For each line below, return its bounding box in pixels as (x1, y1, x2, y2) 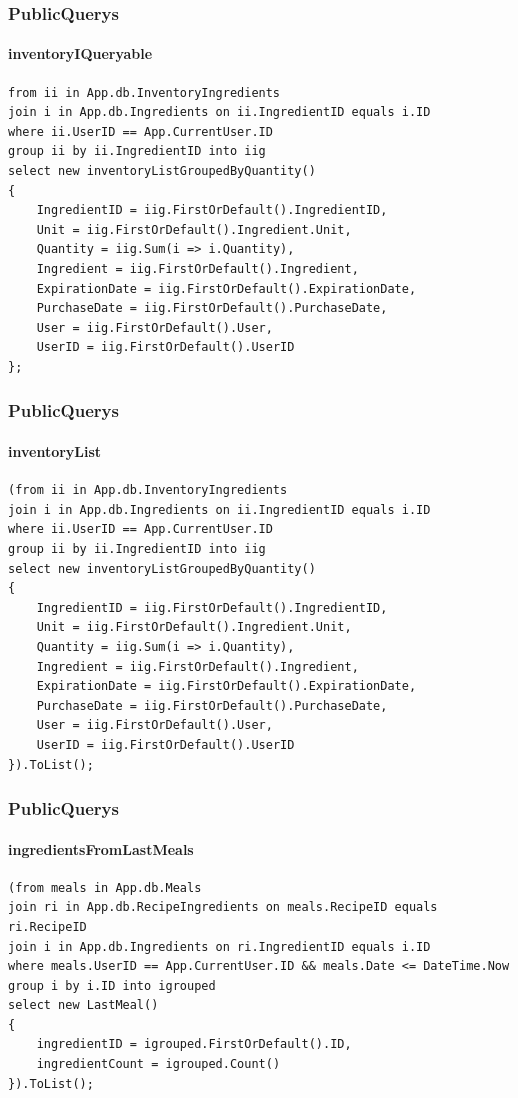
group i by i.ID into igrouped (8, 978, 216, 993)
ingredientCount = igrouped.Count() (36, 1057, 281, 1072)
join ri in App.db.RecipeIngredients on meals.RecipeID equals (8, 900, 438, 915)
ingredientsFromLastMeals (8, 838, 194, 859)
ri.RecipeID (8, 919, 87, 934)
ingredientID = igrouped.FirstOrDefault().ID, (36, 1037, 352, 1052)
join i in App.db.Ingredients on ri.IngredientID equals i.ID (8, 939, 431, 954)
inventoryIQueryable (8, 43, 153, 64)
